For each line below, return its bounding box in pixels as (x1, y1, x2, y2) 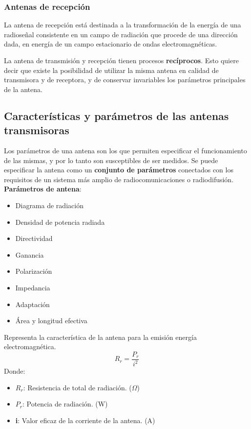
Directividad (15, 233, 53, 243)
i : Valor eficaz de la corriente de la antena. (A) (15, 415, 155, 426)
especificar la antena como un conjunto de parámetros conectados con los (4, 165, 233, 175)
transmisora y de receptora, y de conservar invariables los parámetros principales (4, 74, 246, 85)
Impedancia (15, 282, 50, 292)
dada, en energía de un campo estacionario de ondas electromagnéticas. (4, 39, 217, 49)
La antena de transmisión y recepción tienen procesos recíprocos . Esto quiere (4, 55, 239, 65)
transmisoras (4, 122, 69, 138)
